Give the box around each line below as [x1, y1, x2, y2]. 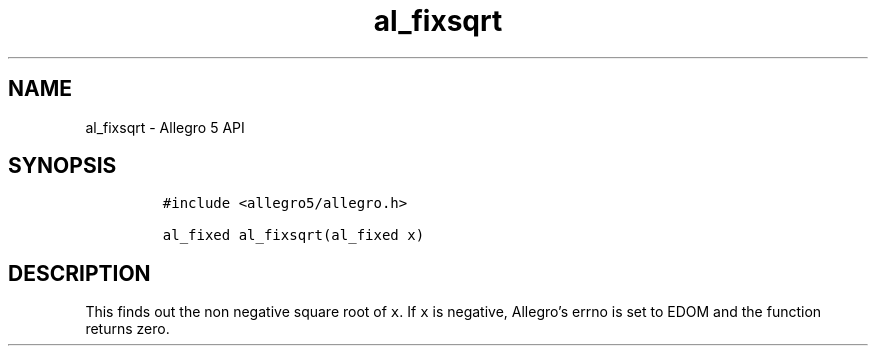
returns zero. [85, 320, 170, 338]
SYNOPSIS [8, 153, 117, 179]
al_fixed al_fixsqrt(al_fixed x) [162, 227, 425, 244]
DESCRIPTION [8, 260, 151, 286]
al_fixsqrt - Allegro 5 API [85, 118, 245, 136]
